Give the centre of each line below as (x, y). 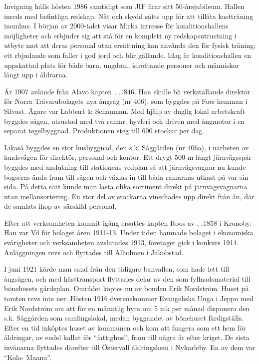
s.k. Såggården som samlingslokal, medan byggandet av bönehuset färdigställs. (124, 318)
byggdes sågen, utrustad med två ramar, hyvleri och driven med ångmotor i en (124, 121)
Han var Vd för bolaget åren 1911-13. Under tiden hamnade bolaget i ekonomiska (129, 232)
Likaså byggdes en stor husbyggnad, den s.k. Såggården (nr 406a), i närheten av (127, 147)
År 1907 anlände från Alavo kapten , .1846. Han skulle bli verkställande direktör (127, 91)
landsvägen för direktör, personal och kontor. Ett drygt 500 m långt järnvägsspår (128, 157)
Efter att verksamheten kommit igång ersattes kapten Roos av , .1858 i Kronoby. (128, 222)
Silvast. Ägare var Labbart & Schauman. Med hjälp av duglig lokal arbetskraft (125, 111)
